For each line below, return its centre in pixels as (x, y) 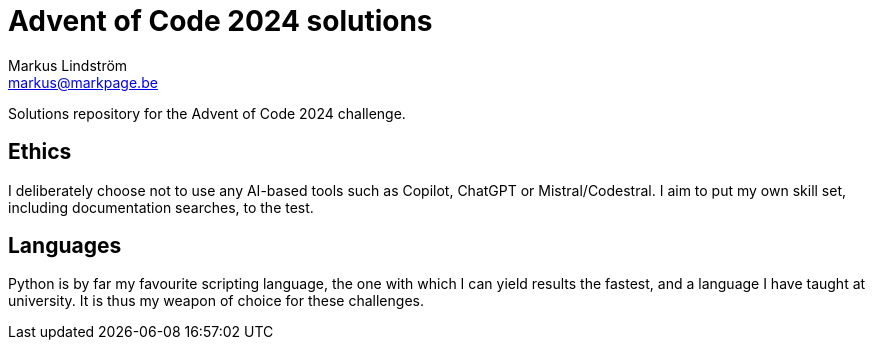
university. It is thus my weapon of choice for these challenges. (216, 301)
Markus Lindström (68, 65)
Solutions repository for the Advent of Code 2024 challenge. (207, 113)
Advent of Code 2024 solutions (220, 21)
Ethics (40, 152)
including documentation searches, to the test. (161, 207)
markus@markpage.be (83, 82)
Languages (65, 246)
